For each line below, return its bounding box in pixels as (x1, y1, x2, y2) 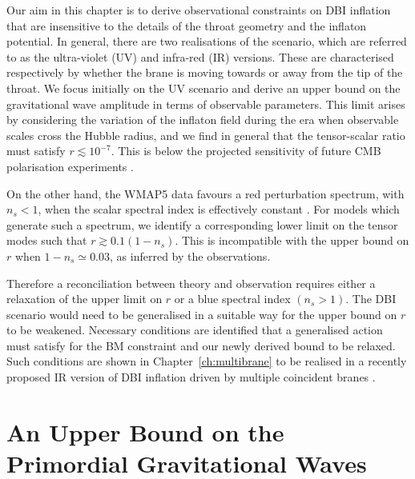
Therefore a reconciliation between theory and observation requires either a (6, 274, 376, 291)
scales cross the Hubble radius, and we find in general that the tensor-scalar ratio (6, 126, 405, 143)
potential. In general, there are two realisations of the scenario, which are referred (6, 33, 407, 50)
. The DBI (345, 290, 397, 307)
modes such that (6, 232, 87, 249)
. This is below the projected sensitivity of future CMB (111, 142, 381, 159)
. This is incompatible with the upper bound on (175, 232, 409, 249)
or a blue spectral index (174, 290, 291, 307)
